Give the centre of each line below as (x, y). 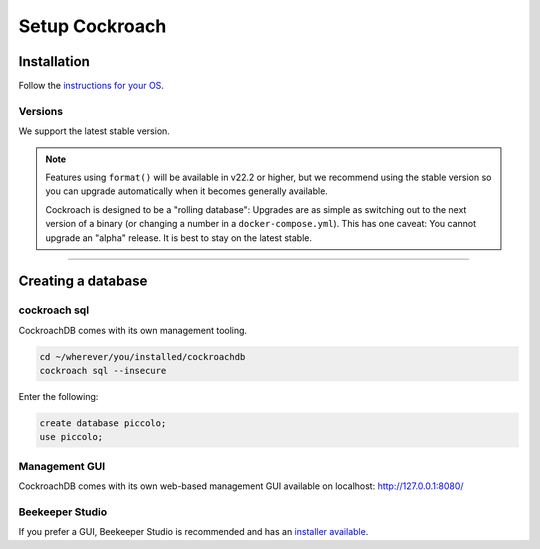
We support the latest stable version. (94, 131)
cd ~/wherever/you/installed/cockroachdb (142, 356)
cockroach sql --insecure (103, 371)
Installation (54, 61)
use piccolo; (71, 437)
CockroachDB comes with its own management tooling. (133, 330)
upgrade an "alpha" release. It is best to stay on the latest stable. (179, 237)
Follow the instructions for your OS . (91, 86)
